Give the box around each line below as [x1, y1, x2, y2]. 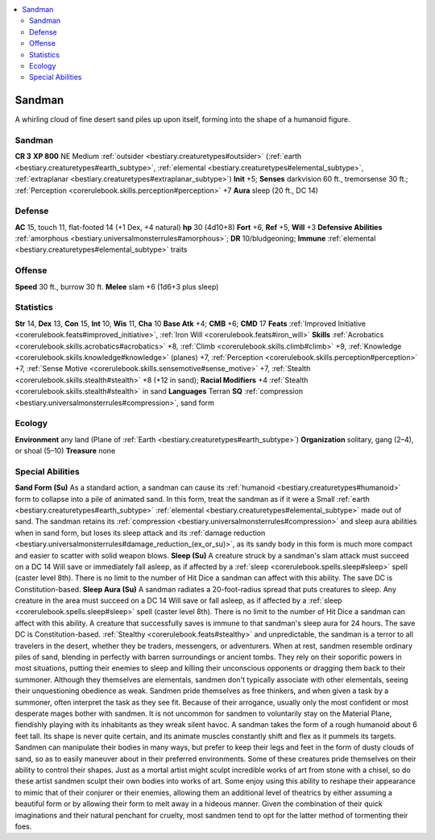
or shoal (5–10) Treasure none [14, 446, 116, 456]
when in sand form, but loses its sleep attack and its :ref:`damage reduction [14, 528, 266, 537]
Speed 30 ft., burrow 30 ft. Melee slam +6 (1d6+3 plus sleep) [14, 282, 219, 291]
